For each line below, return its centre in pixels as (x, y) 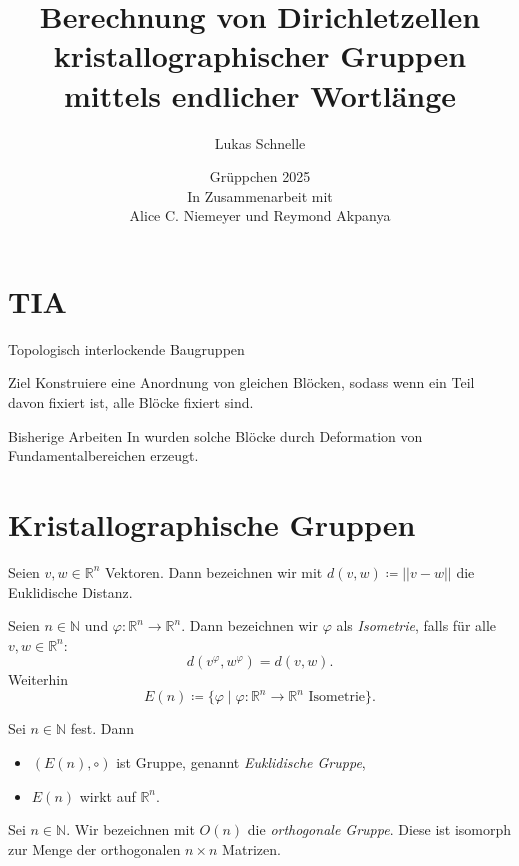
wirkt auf (107, 795)
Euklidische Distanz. (70, 591)
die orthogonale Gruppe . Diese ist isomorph (379, 829)
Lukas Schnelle (260, 142)
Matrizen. (251, 848)
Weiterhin (38, 679)
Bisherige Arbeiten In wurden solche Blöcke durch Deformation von (215, 435)
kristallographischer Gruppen (260, 55)
